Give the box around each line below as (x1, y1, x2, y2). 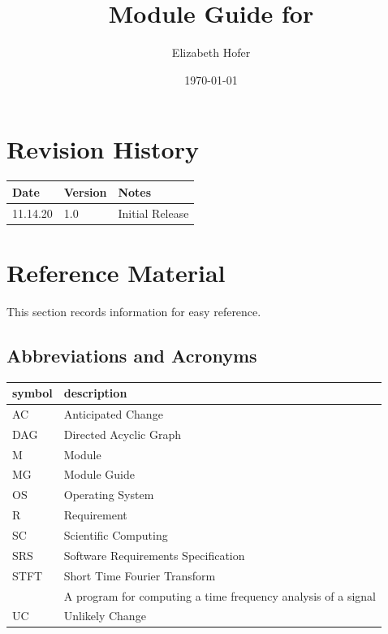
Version (63, 183, 107, 200)
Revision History (6, 132, 199, 166)
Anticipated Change (63, 405, 163, 422)
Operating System (63, 486, 154, 503)
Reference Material (6, 255, 226, 289)
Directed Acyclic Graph (63, 425, 181, 442)
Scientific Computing (63, 527, 168, 544)
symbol (12, 384, 53, 402)
